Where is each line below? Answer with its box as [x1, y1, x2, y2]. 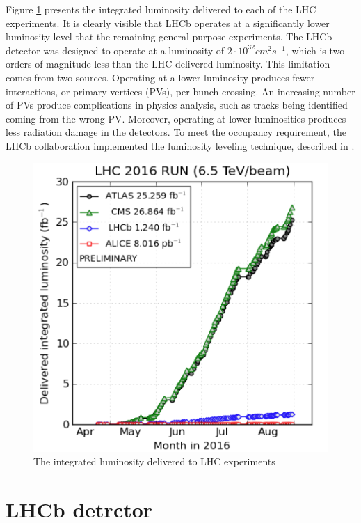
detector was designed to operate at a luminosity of [6, 42, 225, 57]
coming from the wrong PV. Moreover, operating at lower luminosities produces [6, 111, 346, 125]
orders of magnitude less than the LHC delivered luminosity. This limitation [6, 56, 330, 71]
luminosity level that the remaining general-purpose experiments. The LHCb [6, 29, 332, 44]
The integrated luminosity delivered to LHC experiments [33, 454, 275, 469]
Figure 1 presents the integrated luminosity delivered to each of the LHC [6, 2, 316, 16]
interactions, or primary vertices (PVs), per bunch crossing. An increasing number [6, 84, 355, 98]
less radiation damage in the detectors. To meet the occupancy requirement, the [6, 125, 346, 139]
